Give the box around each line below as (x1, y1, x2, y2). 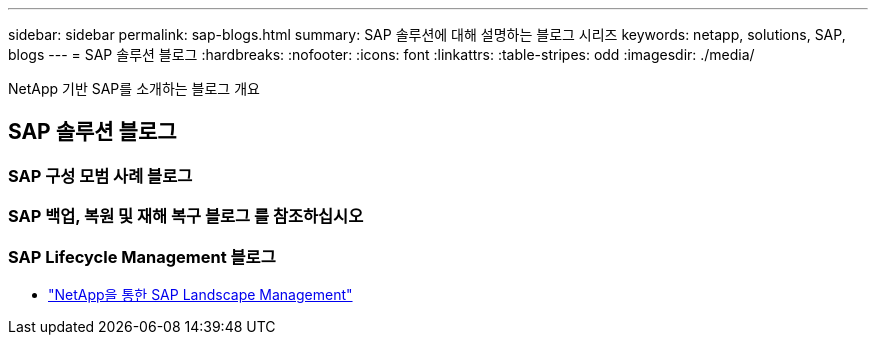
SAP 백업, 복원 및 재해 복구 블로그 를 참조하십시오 (8, 206, 364, 227)
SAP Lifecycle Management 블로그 (8, 246, 276, 267)
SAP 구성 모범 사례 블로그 (8, 165, 193, 186)
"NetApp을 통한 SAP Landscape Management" (48, 285, 353, 303)
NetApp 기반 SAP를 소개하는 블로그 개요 (8, 80, 260, 97)
